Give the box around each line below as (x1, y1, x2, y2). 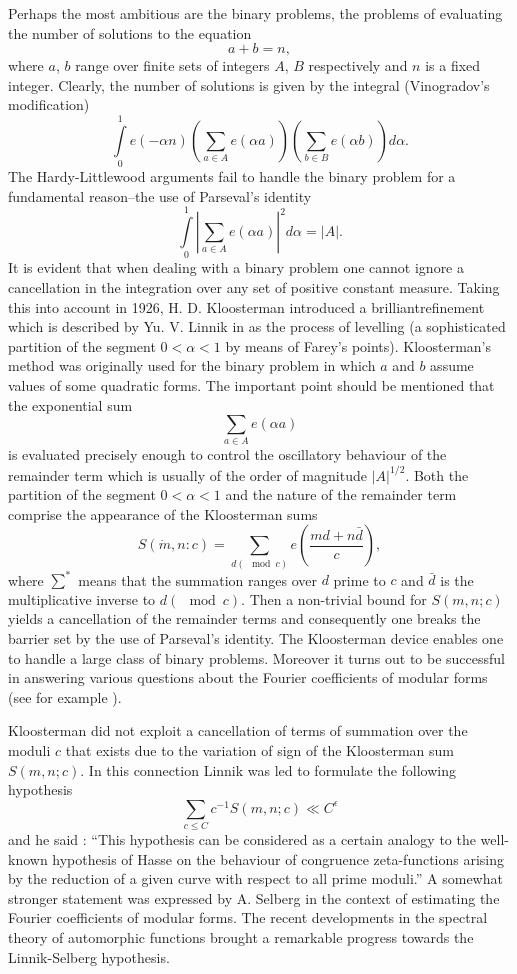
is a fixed (425, 55, 481, 76)
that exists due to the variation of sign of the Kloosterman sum (65, 739, 454, 760)
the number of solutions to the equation (8, 22, 252, 43)
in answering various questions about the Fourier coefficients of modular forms (8, 667, 488, 688)
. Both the (405, 464, 469, 485)
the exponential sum (8, 394, 133, 415)
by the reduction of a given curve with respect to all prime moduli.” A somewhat (8, 868, 503, 889)
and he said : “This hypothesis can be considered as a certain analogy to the (8, 829, 476, 850)
